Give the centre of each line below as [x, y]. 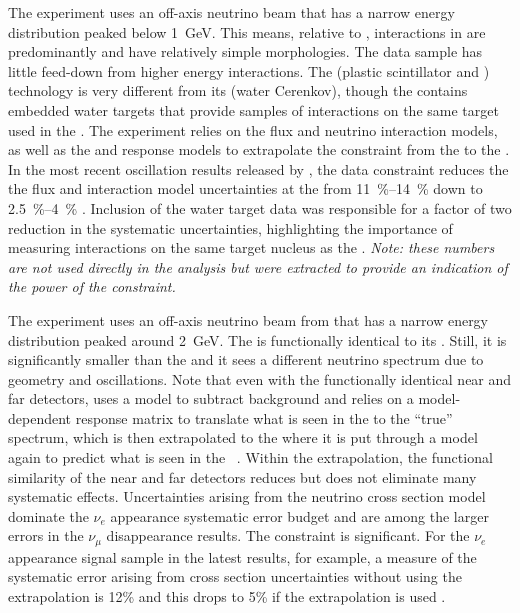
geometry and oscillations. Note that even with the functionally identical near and [260, 378]
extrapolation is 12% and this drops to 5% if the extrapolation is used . [227, 596]
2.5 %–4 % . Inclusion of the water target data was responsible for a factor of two [260, 207]
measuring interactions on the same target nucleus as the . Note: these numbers [251, 247]
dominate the [48, 515]
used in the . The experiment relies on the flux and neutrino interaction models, [253, 129]
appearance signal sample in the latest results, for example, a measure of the [242, 556]
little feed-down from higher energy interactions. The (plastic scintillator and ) [249, 70]
